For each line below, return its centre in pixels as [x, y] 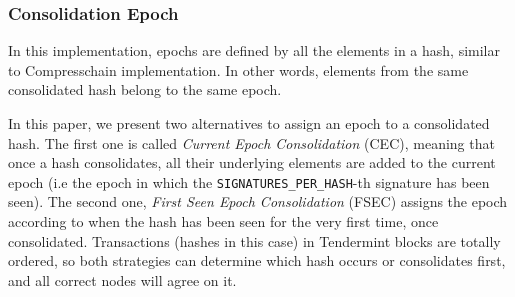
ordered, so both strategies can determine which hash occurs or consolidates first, [257, 260]
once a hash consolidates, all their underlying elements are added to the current [252, 162]
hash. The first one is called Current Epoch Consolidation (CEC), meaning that [251, 142]
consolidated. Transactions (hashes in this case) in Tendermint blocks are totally [254, 240]
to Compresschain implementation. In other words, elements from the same [238, 69]
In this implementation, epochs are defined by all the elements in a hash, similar [254, 50]
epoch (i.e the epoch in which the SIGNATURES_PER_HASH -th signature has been [249, 181]
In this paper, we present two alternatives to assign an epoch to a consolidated [249, 123]
